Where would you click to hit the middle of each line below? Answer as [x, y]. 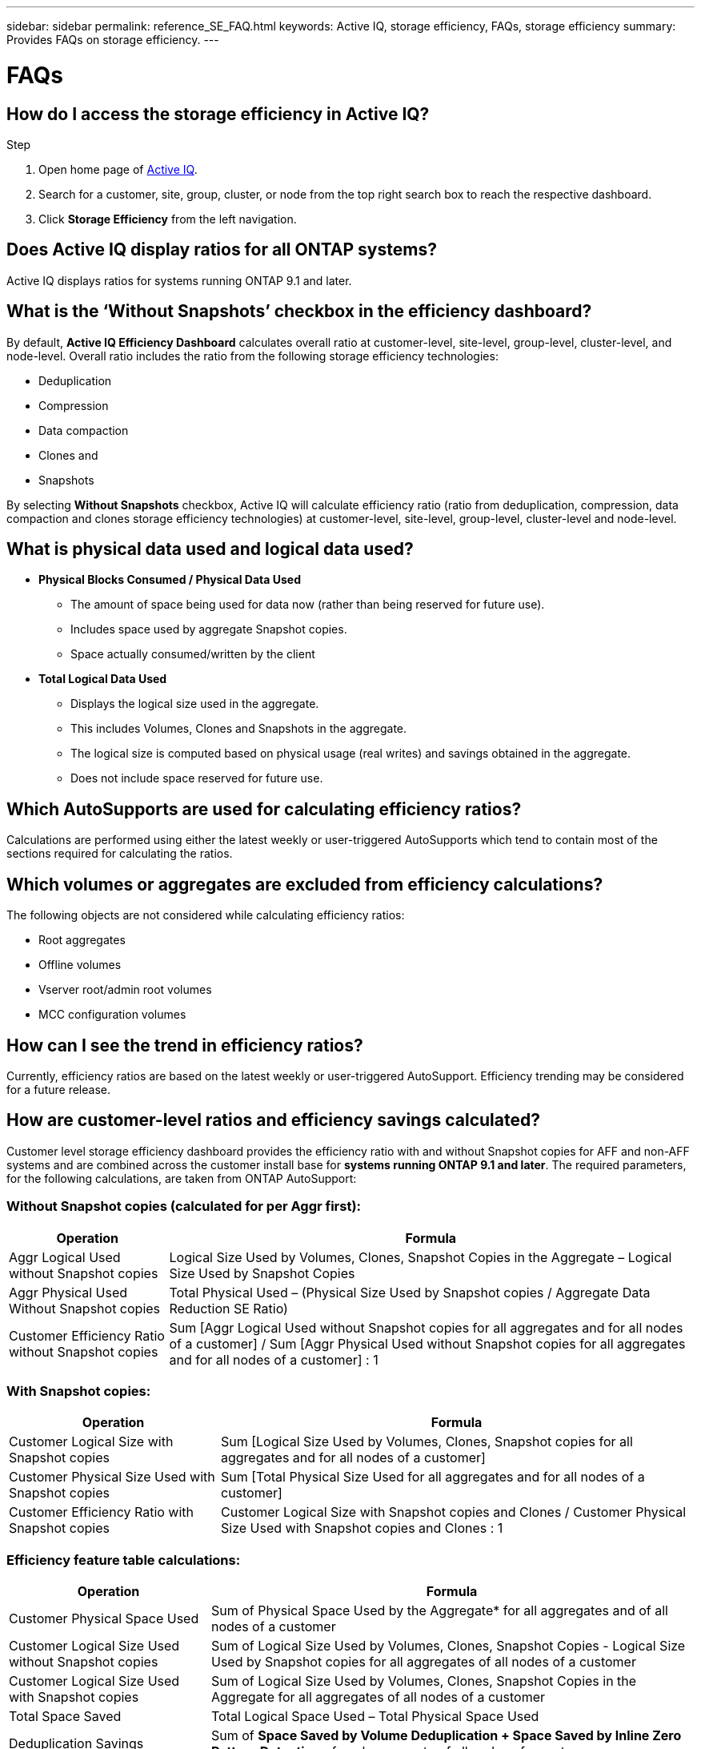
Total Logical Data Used [103, 679]
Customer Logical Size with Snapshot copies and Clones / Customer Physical [453, 1512]
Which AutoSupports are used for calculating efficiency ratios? [264, 809]
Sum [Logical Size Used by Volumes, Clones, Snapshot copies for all [427, 1442]
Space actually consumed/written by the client [193, 654]
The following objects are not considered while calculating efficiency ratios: [206, 915]
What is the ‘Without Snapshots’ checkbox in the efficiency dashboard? [299, 312]
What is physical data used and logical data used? [210, 549]
